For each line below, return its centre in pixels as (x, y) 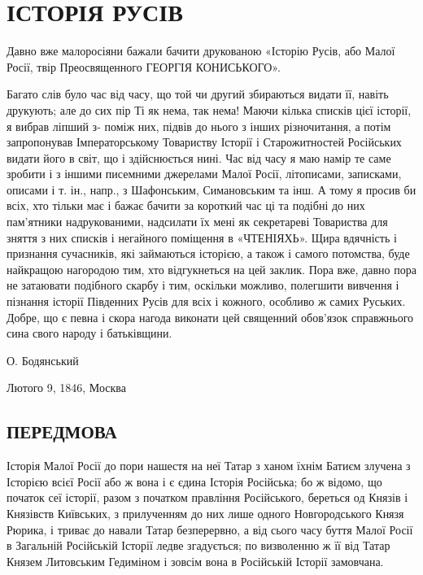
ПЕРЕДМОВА (62, 431)
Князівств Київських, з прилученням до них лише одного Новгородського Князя (205, 513)
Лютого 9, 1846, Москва (66, 388)
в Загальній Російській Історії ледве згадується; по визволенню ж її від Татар (198, 545)
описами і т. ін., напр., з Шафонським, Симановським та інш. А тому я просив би (211, 189)
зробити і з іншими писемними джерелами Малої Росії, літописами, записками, (204, 174)
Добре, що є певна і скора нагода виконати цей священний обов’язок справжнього (210, 317)
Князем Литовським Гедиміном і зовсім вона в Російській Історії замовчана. (195, 561)
